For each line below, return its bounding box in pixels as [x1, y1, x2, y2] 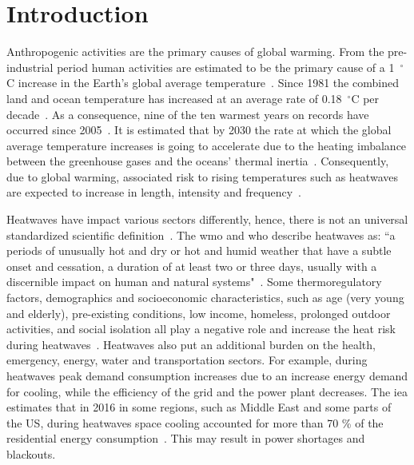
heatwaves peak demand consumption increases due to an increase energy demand [6, 368, 408, 384]
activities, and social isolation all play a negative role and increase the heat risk [6, 320, 396, 337]
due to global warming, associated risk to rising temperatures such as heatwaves [6, 168, 398, 185]
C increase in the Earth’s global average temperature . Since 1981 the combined [6, 74, 399, 91]
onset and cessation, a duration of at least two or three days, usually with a [6, 257, 377, 274]
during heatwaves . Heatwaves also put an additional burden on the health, [6, 336, 376, 352]
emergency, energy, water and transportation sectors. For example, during [6, 352, 368, 368]
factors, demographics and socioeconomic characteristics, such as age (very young [6, 289, 404, 306]
